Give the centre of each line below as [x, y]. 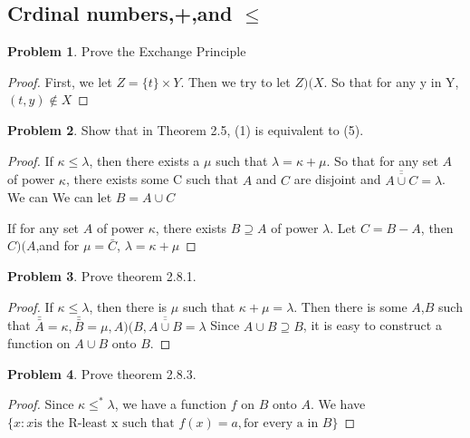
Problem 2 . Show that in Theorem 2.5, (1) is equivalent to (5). [186, 129]
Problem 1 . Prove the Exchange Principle [127, 51]
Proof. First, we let [60, 81]
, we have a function [170, 404]
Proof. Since [41, 404]
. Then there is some [350, 306]
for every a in [281, 423]
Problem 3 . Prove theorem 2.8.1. [102, 275]
